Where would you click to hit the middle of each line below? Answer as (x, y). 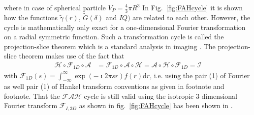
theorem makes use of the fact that (72, 56)
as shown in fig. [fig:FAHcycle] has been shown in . (156, 105)
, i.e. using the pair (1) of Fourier (200, 75)
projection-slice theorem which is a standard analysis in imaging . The (110, 46)
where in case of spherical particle (55, 7)
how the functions (31, 17)
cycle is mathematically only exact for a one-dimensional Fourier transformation (125, 27)
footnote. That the (32, 96)
